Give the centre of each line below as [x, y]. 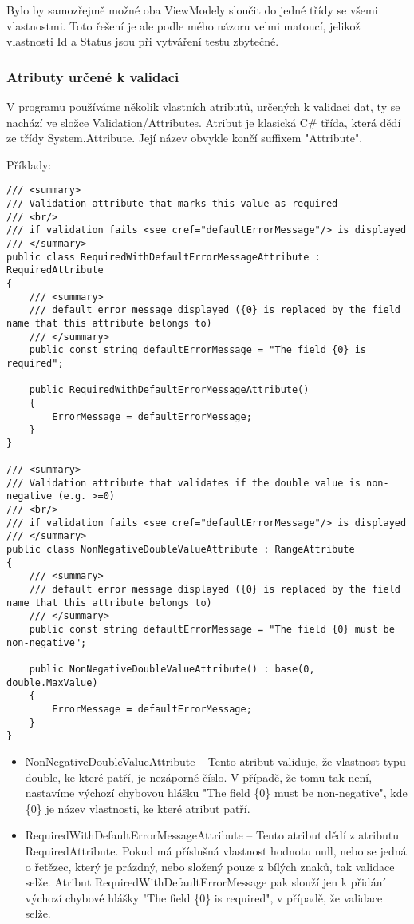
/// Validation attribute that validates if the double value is [183, 483]
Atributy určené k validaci [93, 76]
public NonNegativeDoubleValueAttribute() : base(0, [172, 669]
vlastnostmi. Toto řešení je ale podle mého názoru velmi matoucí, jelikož [183, 25]
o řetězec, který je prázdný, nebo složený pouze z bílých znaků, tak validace [210, 866]
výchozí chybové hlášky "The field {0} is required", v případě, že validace [204, 897]
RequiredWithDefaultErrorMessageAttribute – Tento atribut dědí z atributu [212, 835]
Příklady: [29, 164]
